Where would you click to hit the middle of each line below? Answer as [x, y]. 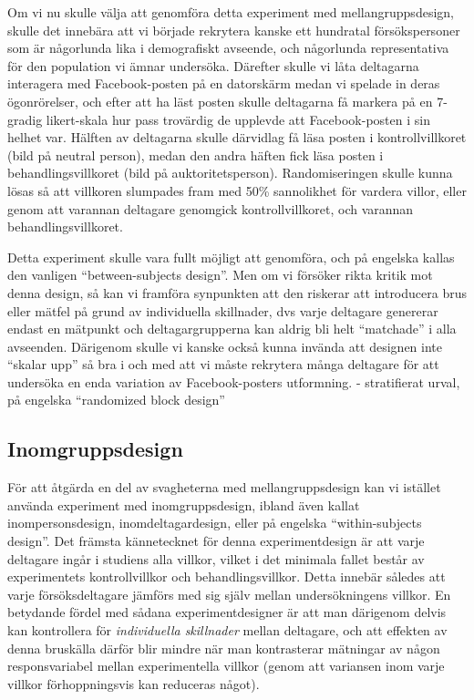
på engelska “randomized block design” [116, 400]
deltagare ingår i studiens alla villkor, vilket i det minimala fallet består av [216, 558]
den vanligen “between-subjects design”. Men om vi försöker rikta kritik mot [220, 275]
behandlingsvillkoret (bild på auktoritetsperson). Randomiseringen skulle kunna [230, 173]
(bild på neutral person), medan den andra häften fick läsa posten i [196, 154]
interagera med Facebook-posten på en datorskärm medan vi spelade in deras [224, 83]
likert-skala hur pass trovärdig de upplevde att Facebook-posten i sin [238, 119]
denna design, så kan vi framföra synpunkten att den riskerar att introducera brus [237, 292]
